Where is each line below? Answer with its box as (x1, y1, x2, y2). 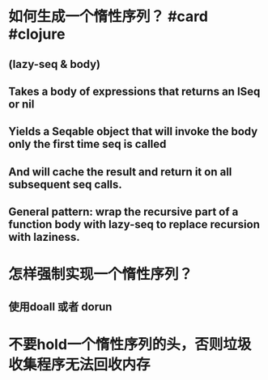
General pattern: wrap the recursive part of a (8, 205, 239, 219)
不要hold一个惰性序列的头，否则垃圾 (8, 335, 252, 353)
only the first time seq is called (8, 137, 167, 151)
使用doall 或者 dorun (8, 300, 113, 314)
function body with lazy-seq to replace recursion (8, 217, 261, 231)
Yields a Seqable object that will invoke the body (8, 125, 258, 138)
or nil (8, 97, 35, 111)
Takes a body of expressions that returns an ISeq (8, 84, 261, 98)
